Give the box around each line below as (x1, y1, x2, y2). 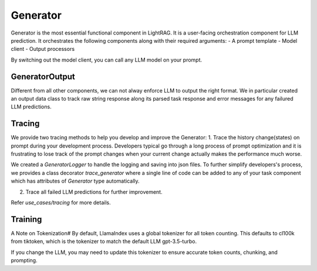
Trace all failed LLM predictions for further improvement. (25, 188, 163, 195)
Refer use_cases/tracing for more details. (11, 199, 111, 206)
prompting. (11, 257, 38, 264)
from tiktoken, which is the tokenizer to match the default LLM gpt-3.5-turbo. (11, 238, 197, 245)
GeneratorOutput (11, 71, 76, 81)
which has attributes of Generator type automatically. (11, 177, 140, 184)
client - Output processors (11, 46, 75, 53)
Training (11, 214, 42, 224)
